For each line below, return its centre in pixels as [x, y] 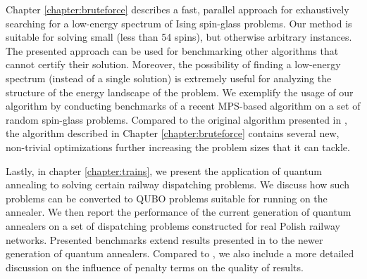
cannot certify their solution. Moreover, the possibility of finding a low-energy [173, 64]
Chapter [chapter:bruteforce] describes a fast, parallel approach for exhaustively [178, 9]
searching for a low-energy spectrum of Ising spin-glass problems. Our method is [179, 23]
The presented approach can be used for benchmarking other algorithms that [172, 50]
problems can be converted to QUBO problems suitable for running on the [167, 198]
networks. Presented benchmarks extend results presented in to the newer [164, 239]
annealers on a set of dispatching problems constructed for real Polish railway [173, 225]
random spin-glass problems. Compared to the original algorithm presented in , [176, 119]
